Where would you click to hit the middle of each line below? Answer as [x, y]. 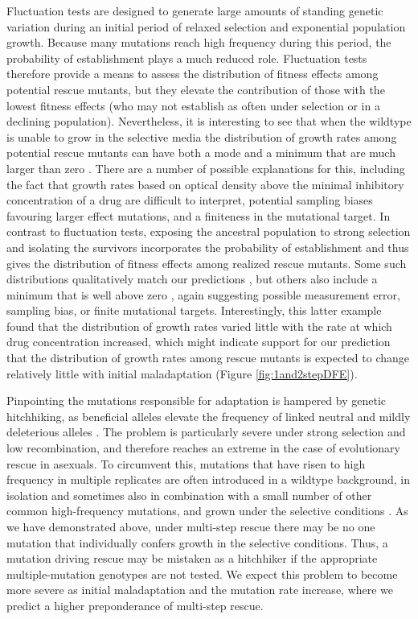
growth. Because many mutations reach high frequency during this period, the [199, 42]
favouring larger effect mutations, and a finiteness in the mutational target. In [199, 215]
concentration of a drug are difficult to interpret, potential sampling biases [190, 200]
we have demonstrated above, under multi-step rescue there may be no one [191, 526]
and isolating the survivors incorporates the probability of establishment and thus [208, 247]
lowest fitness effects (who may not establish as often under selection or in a [193, 105]
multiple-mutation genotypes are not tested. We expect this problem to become [202, 574]
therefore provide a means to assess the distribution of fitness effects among [193, 74]
